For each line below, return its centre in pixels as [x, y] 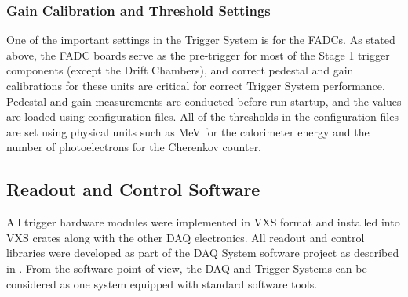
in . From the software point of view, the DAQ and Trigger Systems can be [187, 268]
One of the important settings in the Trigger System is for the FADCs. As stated [201, 40]
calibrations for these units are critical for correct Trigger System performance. [196, 85]
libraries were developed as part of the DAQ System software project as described [203, 253]
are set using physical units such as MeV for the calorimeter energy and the [188, 131]
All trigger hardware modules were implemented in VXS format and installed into [203, 222]
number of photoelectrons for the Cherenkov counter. [134, 147]
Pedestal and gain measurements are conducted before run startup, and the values [204, 101]
